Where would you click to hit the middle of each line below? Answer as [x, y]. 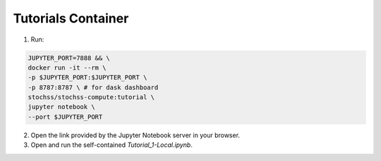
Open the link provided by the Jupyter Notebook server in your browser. [135, 135]
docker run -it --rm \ [67, 67]
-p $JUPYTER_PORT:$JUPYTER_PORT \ [87, 78]
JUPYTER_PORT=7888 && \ [69, 58]
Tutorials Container [71, 18]
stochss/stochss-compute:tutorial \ [91, 97]
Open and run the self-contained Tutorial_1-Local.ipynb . [112, 145]
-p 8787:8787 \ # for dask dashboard [93, 87]
